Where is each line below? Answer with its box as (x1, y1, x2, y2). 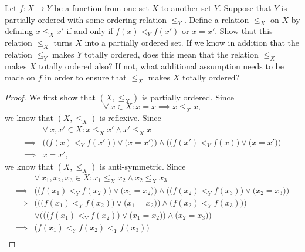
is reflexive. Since (100, 111, 161, 123)
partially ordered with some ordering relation (5, 13, 167, 25)
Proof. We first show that (5, 91, 96, 103)
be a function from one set (54, 2, 149, 14)
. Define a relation (184, 13, 249, 25)
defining (5, 25, 33, 37)
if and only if (66, 25, 113, 37)
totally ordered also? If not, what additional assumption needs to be (39, 59, 284, 72)
